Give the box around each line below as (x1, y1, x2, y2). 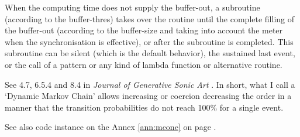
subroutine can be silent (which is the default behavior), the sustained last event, (5, 47, 295, 59)
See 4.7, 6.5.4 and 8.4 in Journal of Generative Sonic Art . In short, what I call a (5, 78, 295, 90)
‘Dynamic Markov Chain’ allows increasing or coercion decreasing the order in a (5, 90, 292, 102)
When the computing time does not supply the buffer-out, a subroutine (5, 1, 260, 13)
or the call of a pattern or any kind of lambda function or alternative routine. (5, 58, 282, 70)
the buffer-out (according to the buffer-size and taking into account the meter (5, 24, 283, 36)
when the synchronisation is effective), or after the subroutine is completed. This (5, 35, 294, 47)
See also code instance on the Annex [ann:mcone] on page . (5, 121, 216, 133)
